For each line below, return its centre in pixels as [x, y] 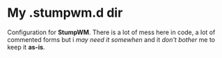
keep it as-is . [26, 47]
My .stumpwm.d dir [65, 13]
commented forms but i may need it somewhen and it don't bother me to [111, 39]
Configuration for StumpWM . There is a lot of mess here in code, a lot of [111, 32]
